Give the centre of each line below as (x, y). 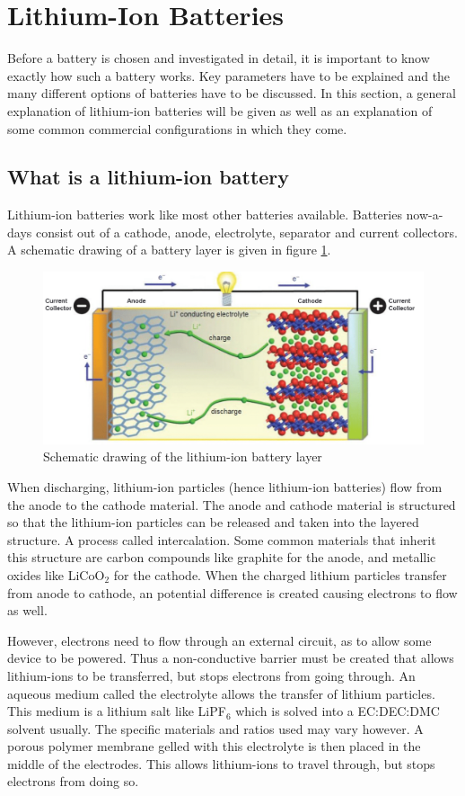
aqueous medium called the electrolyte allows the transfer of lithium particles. (221, 693)
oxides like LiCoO (56, 574)
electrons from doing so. (73, 781)
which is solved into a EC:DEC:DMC (338, 711)
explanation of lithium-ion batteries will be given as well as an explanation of (220, 110)
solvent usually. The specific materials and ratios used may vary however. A (215, 728)
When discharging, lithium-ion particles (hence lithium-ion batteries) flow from (225, 486)
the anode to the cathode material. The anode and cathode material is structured (232, 504)
